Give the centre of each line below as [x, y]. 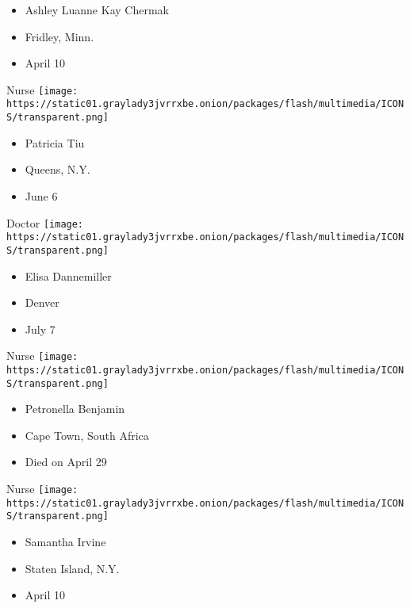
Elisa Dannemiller [68, 275]
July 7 [40, 329]
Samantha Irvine [65, 541]
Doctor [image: [45, 222]
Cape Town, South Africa [87, 435]
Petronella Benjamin [75, 409]
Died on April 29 [66, 462]
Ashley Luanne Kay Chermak [97, 10]
